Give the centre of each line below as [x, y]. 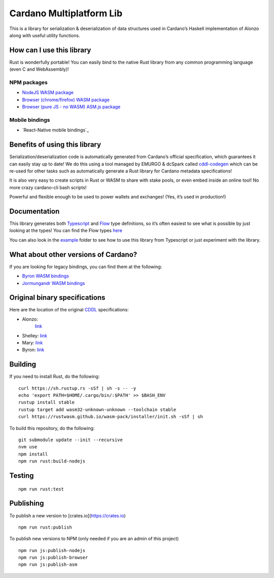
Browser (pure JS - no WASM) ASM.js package [71, 107]
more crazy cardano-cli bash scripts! [48, 187]
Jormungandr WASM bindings [54, 283]
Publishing [27, 503]
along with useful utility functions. [45, 35]
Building [23, 365]
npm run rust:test [41, 489]
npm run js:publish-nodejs [52, 550]
